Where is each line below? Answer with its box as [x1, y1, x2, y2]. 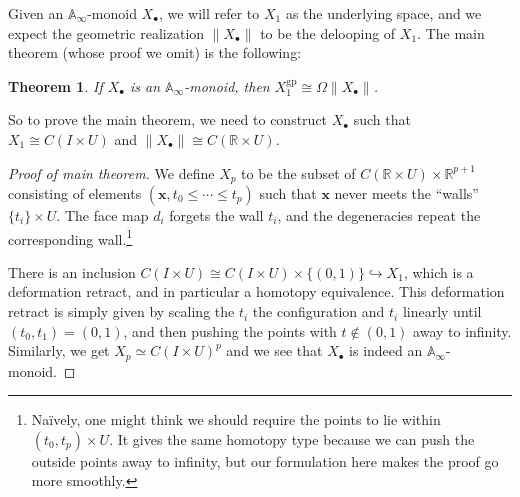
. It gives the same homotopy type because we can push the [109, 428, 475, 449]
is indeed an [349, 340, 423, 361]
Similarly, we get [8, 340, 110, 361]
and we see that [226, 340, 323, 361]
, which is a [403, 261, 474, 282]
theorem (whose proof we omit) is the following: [8, 42, 302, 63]
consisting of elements [8, 183, 142, 204]
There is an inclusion [8, 261, 136, 282]
